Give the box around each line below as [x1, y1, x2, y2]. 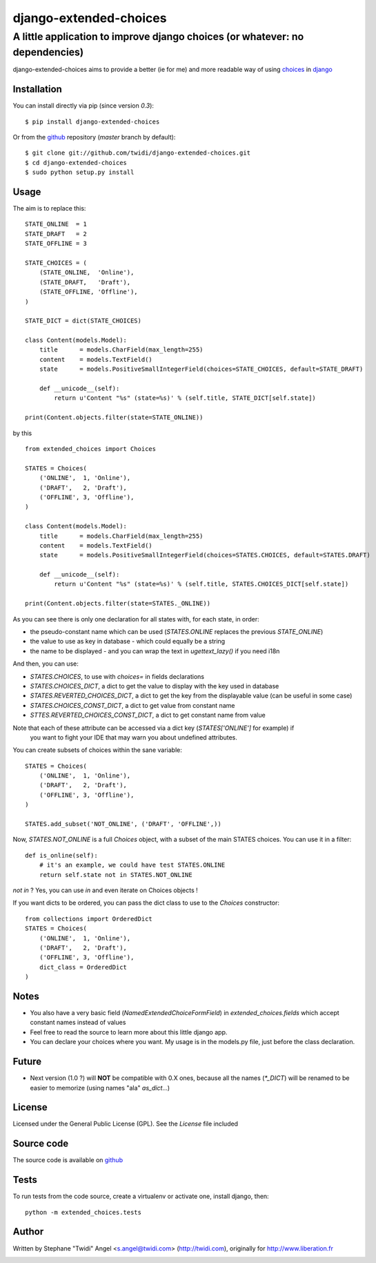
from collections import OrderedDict [25, 915, 153, 923]
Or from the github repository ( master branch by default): [12, 133, 176, 141]
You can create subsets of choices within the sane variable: [12, 746, 182, 754]
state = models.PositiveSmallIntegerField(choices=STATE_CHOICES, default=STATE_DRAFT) [39, 365, 364, 373]
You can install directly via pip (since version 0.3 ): [12, 102, 155, 110]
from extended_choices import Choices [25, 445, 157, 452]
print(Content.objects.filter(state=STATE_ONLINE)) [25, 414, 204, 421]
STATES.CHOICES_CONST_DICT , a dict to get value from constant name [30, 701, 235, 709]
